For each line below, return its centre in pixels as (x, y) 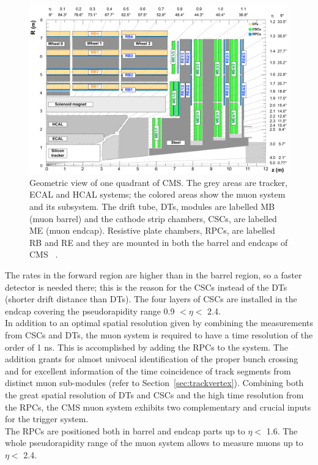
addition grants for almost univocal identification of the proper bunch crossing (152, 359)
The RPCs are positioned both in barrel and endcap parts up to (125, 430)
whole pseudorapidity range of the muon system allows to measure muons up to (154, 443)
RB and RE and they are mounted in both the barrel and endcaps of (159, 242)
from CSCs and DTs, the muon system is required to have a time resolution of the (159, 335)
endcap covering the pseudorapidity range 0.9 (90, 311)
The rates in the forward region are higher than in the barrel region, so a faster (153, 275)
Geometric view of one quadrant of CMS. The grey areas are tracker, (158, 182)
